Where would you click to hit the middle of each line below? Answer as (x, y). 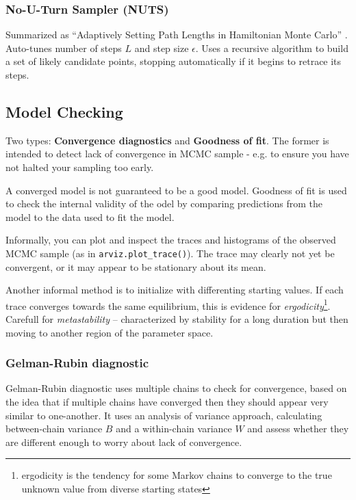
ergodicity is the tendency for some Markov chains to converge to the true (177, 475)
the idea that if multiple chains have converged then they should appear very (167, 402)
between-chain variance (54, 429)
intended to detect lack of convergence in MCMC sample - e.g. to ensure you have (177, 154)
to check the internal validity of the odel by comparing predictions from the (164, 203)
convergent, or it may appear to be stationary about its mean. (136, 266)
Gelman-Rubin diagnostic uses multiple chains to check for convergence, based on (176, 388)
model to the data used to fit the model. (90, 216)
